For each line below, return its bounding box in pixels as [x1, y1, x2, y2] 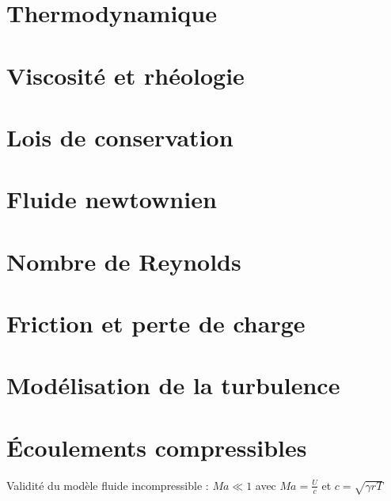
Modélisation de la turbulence [6, 369, 340, 401]
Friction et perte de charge [6, 307, 306, 340]
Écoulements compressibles [6, 431, 307, 463]
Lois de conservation [6, 120, 233, 153]
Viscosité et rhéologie [6, 59, 245, 91]
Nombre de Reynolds [6, 245, 241, 277]
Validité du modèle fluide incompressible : [6, 476, 209, 493]
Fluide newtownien [6, 183, 217, 215]
